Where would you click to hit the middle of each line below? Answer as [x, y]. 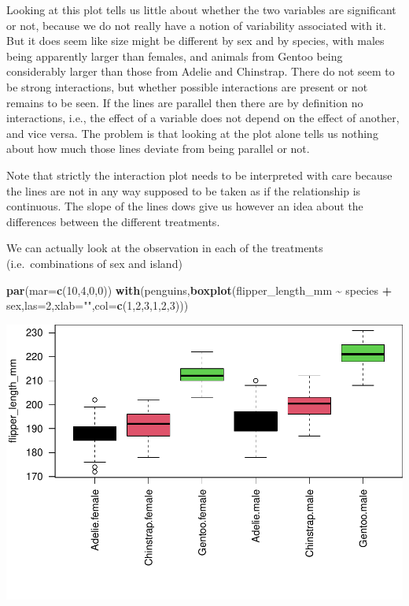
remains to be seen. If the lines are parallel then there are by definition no [185, 102]
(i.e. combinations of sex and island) [94, 263]
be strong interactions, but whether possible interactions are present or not [187, 86]
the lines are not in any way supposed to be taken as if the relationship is [184, 190]
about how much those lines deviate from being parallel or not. [158, 149]
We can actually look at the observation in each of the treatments [165, 248]
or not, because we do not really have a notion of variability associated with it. [196, 25]
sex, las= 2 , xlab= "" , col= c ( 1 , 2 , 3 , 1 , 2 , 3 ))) [98, 305]
